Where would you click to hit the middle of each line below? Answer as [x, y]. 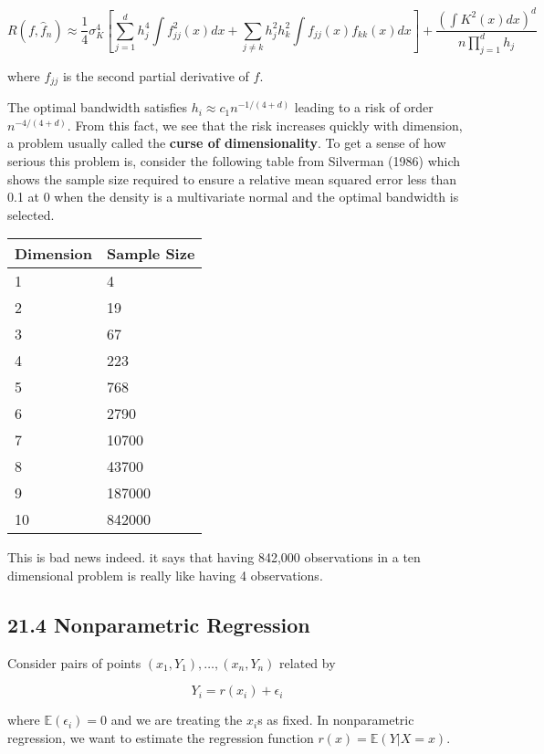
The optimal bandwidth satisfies [98, 107]
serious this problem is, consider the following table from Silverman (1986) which [234, 160]
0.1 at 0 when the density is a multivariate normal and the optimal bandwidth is [233, 197]
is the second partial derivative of [156, 75]
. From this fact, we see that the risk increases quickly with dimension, [265, 125]
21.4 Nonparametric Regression [159, 624]
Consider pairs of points [74, 662]
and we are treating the [177, 720]
